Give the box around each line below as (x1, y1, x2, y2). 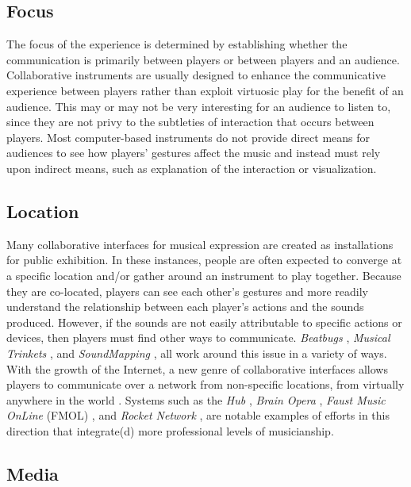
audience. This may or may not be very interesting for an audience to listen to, (6, 98, 391, 114)
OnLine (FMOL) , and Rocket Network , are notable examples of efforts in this (6, 407, 390, 424)
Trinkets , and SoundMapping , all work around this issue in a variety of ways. (6, 344, 387, 361)
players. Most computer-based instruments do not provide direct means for (6, 128, 371, 145)
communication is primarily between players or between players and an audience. (6, 51, 400, 67)
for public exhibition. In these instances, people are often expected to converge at (6, 251, 402, 268)
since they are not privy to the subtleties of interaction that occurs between (6, 113, 375, 130)
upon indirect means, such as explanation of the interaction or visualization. (6, 159, 377, 176)
